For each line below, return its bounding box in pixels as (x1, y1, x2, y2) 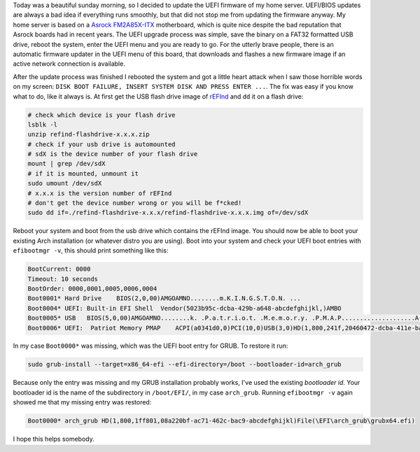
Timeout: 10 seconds (27, 275, 98, 283)
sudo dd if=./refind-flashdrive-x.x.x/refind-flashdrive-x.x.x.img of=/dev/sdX (27, 209, 309, 217)
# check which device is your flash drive (27, 111, 176, 119)
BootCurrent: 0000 (27, 265, 91, 273)
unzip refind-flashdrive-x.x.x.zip (27, 130, 150, 139)
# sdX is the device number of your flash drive (27, 150, 198, 158)
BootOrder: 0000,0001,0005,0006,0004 (27, 284, 157, 292)
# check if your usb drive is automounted (27, 140, 176, 148)
